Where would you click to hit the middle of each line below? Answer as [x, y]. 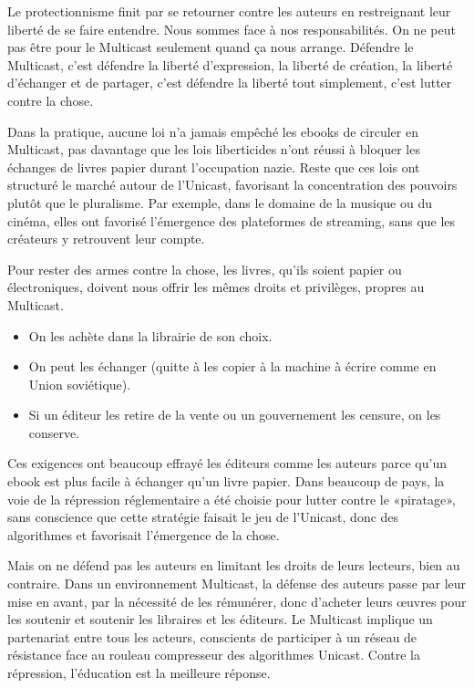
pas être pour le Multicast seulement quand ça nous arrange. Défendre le [211, 47]
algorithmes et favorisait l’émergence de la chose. [144, 534]
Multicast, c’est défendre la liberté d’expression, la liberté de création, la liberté [230, 64]
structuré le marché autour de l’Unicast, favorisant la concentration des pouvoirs [232, 185]
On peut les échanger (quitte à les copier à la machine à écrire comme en [232, 366]
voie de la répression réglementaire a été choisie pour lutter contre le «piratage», [232, 499]
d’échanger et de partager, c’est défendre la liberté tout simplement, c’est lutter [230, 83]
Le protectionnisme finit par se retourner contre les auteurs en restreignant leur [229, 11]
